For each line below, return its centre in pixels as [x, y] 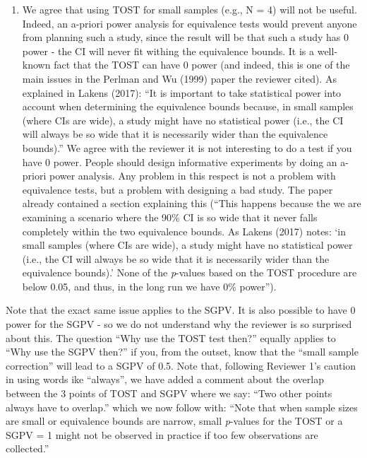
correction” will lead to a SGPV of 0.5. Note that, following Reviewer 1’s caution [181, 365]
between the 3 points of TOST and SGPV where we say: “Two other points [169, 393]
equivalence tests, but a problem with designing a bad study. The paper [178, 189]
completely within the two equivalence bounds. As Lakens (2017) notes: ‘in [184, 231]
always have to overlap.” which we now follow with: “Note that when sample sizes [182, 407]
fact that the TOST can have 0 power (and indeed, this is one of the [202, 65]
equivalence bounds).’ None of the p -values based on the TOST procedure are [189, 272]
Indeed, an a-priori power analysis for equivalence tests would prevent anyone [189, 23]
